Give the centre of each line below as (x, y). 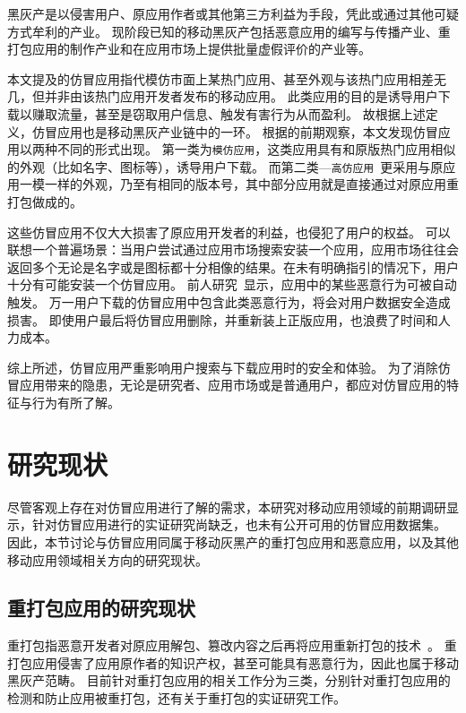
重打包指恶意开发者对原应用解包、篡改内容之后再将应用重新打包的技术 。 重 (232, 645)
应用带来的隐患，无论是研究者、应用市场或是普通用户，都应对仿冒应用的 (233, 385)
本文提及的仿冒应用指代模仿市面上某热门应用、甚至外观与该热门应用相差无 (227, 78)
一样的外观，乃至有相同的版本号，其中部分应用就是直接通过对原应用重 (251, 184)
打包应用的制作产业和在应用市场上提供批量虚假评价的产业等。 (189, 49)
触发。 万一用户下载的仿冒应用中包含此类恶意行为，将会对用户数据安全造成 (229, 302)
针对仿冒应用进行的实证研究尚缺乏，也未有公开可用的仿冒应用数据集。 (239, 524)
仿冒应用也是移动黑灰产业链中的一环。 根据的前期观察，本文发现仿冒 (235, 131)
